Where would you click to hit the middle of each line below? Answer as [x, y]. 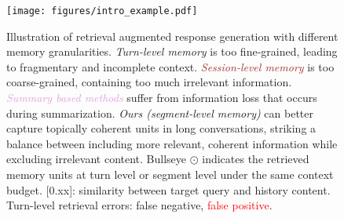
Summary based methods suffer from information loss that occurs [162, 98]
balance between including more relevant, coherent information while [172, 143]
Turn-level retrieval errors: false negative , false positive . [139, 205]
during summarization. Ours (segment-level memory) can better [160, 113]
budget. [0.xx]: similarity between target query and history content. [168, 189]
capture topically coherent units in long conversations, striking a [161, 128]
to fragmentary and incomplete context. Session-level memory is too [170, 66]
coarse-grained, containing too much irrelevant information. [149, 82]
